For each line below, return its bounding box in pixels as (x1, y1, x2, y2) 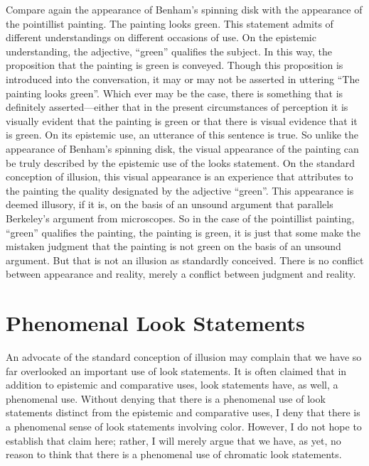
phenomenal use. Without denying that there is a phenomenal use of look (6, 391, 326, 406)
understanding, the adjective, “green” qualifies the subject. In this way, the (6, 43, 332, 58)
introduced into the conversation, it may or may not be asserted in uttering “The (6, 71, 360, 86)
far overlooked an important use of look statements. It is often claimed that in (6, 363, 347, 378)
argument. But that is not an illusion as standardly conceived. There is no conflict (6, 252, 364, 267)
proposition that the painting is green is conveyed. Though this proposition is (6, 58, 343, 72)
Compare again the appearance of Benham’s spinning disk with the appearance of (6, 2, 363, 16)
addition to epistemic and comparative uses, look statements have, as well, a (6, 377, 338, 392)
